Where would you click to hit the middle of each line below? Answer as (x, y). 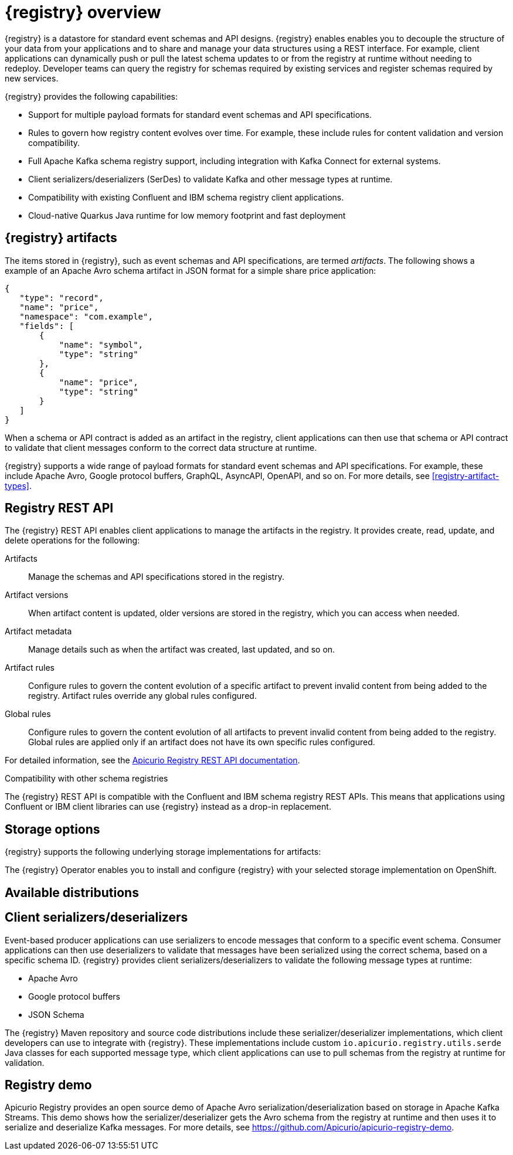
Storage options (52, 829)
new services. (32, 78)
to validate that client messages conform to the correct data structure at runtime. (161, 447)
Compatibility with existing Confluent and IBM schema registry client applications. (186, 197)
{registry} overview (83, 12)
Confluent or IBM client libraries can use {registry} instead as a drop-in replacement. (168, 807)
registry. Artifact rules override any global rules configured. (142, 696)
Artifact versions (37, 595)
